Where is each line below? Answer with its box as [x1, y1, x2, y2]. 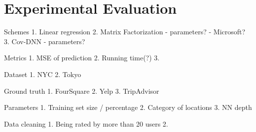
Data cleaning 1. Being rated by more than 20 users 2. [4, 118, 168, 129]
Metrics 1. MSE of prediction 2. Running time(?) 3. [4, 53, 160, 63]
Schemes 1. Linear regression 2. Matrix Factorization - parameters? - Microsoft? [4, 26, 246, 37]
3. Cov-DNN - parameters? [4, 36, 85, 46]
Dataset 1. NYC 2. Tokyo [4, 69, 81, 79]
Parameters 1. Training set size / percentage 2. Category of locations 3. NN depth [4, 102, 252, 112]
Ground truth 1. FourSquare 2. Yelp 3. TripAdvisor [4, 85, 159, 96]
